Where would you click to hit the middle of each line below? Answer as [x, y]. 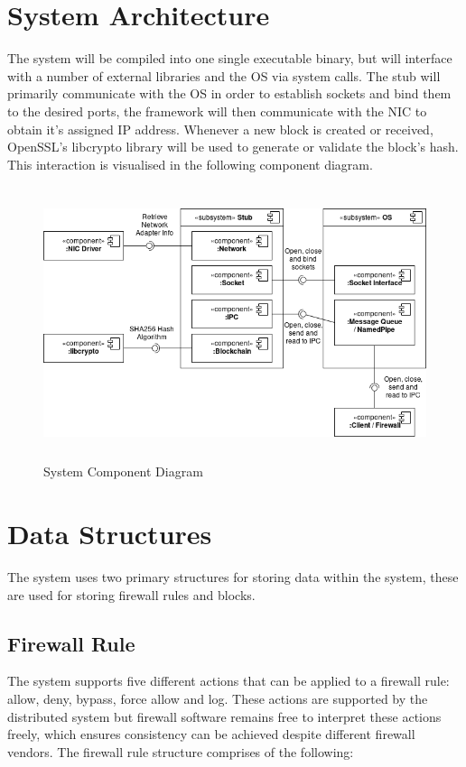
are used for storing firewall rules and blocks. [131, 594]
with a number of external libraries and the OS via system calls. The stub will [224, 75]
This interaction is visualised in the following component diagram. [190, 164]
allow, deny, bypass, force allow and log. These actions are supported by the [218, 698]
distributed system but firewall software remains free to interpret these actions [224, 716]
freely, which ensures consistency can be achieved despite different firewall [211, 734]
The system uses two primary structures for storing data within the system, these [233, 576]
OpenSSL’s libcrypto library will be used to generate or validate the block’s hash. [233, 147]
